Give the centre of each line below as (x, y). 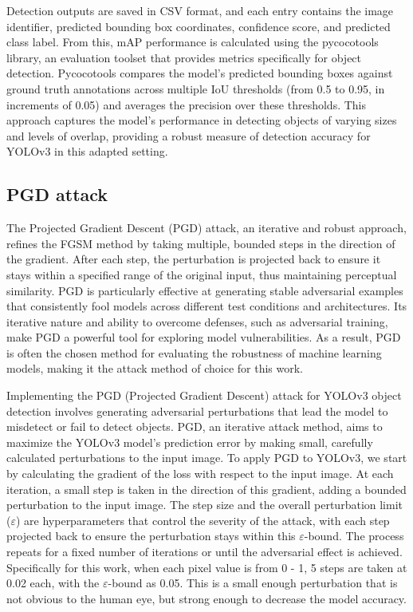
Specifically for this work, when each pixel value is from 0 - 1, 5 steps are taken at (207, 567)
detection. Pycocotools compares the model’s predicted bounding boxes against (200, 73)
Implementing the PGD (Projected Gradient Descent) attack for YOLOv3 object (204, 395)
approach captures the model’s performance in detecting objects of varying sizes (202, 120)
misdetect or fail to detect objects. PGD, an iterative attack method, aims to (195, 426)
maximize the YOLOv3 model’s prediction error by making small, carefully (190, 442)
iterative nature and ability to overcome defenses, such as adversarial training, (197, 321)
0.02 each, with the (53, 583)
